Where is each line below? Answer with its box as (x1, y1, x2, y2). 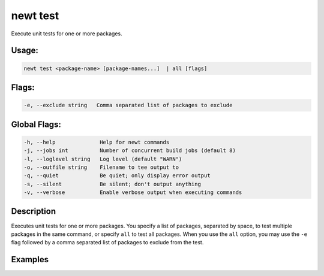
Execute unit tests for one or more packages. (11, 30, 122, 37)
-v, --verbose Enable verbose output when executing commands (23, 189, 242, 196)
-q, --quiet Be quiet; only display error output (23, 172, 211, 179)
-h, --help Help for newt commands (23, 138, 170, 145)
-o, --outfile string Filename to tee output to (23, 163, 179, 171)
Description (11, 207, 56, 217)
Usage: (11, 46, 39, 56)
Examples (11, 254, 49, 265)
